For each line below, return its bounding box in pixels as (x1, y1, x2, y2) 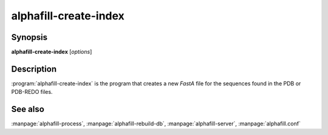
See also (11, 104, 45, 114)
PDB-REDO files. (11, 88, 53, 96)
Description (11, 64, 57, 74)
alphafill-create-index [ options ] (11, 48, 92, 56)
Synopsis (11, 32, 48, 42)
